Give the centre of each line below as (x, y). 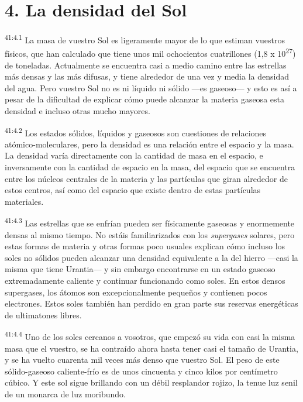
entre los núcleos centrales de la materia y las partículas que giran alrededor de (147, 178)
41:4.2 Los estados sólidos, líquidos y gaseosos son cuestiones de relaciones (136, 132)
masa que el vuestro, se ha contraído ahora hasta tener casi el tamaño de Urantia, (151, 348)
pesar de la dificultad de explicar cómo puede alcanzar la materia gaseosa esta (144, 99)
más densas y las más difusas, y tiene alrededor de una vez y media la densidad (147, 76)
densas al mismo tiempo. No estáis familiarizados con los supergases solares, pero (150, 234)
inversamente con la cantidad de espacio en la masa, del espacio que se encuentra (150, 167)
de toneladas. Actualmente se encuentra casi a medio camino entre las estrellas (146, 65)
